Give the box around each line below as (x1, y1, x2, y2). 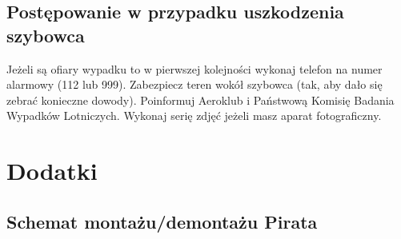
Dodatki (6, 154, 98, 187)
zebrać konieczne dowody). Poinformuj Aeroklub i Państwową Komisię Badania (6, 91, 395, 108)
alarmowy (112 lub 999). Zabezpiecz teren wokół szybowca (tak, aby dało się (6, 76, 383, 93)
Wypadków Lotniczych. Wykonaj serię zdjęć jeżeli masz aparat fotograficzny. (6, 107, 382, 124)
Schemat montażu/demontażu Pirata (6, 209, 318, 233)
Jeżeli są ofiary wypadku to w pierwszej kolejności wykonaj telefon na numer (6, 60, 383, 77)
